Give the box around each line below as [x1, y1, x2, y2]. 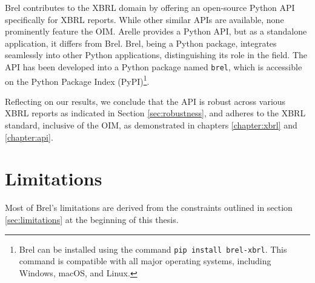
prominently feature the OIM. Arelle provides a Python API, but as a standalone [5, 25, 307, 38]
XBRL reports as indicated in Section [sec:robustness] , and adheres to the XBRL [5, 107, 306, 119]
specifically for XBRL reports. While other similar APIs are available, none [5, 13, 284, 25]
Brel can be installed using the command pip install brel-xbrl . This [19, 242, 287, 255]
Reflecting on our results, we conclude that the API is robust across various [5, 95, 286, 107]
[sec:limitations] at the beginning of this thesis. [5, 213, 179, 225]
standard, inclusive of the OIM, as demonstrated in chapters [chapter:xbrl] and [5, 119, 297, 132]
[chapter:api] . [5, 130, 53, 143]
